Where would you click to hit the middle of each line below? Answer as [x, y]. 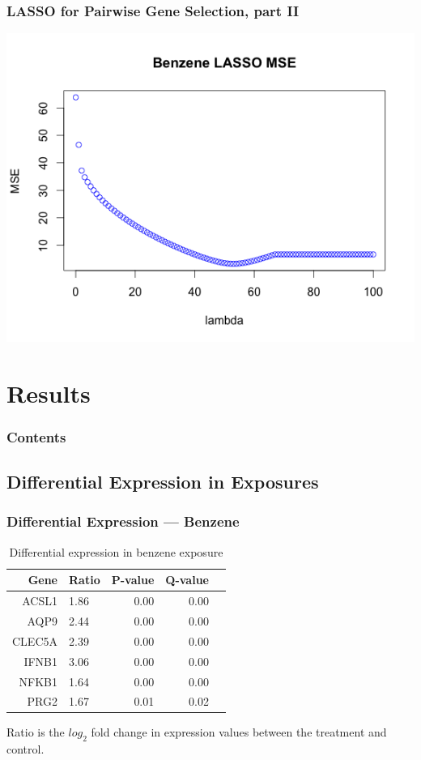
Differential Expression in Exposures [163, 482]
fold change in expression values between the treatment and [239, 732]
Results [49, 393]
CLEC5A [35, 640]
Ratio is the [36, 732]
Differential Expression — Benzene [123, 521]
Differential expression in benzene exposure [116, 551]
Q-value [187, 580]
